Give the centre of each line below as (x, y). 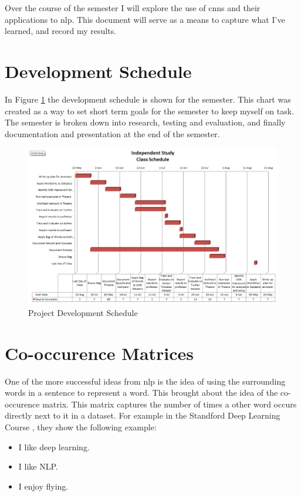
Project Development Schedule (83, 312)
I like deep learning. (54, 446)
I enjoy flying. (43, 486)
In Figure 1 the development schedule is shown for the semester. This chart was (148, 99)
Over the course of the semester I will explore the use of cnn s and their (133, 8)
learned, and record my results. (61, 31)
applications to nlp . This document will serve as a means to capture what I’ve (145, 19)
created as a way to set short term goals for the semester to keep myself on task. (150, 111)
